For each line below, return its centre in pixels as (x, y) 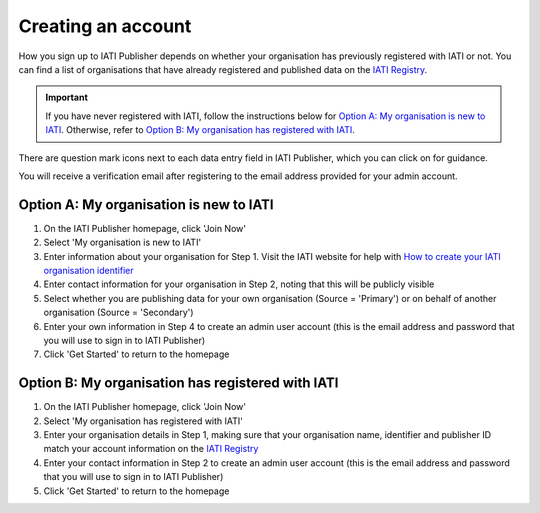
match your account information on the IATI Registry (151, 449)
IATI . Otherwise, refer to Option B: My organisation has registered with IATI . (200, 130)
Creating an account (105, 26)
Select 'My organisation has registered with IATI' (143, 421)
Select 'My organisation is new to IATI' (122, 242)
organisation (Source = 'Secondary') (118, 312)
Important (67, 97)
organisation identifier (88, 270)
